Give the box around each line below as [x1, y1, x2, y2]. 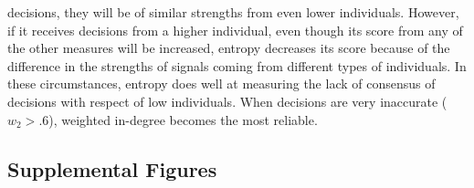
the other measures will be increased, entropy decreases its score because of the [7, 38, 450, 57]
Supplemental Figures [7, 154, 217, 183]
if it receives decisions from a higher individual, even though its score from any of [7, 20, 463, 39]
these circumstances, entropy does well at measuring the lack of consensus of [7, 74, 436, 93]
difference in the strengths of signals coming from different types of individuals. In [7, 56, 467, 75]
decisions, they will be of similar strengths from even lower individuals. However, [7, 3, 459, 21]
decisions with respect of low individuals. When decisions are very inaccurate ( [7, 91, 448, 110]
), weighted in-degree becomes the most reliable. [48, 110, 318, 129]
